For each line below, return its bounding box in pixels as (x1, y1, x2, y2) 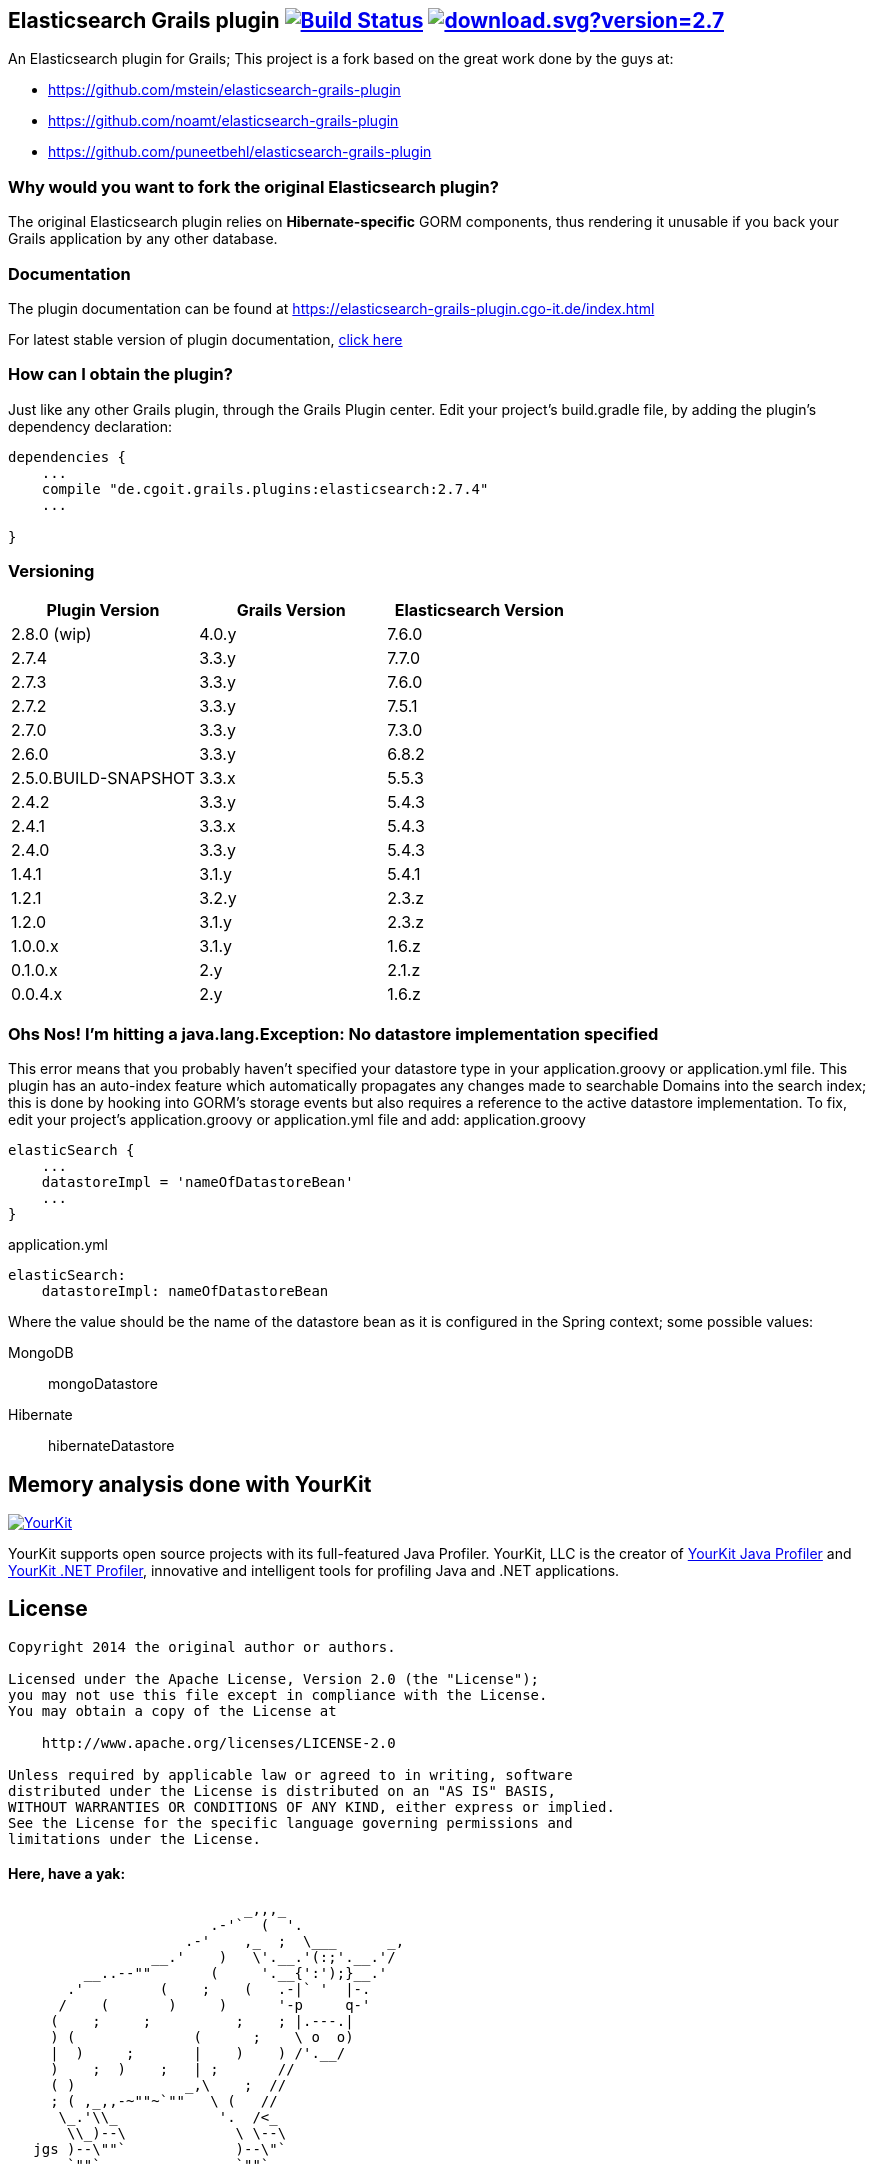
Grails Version (236, 600, 346, 621)
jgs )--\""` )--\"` (33, 2141, 287, 2158)
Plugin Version (46, 600, 160, 621)
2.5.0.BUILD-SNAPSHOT (11, 768, 196, 789)
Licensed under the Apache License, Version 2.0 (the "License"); (8, 1670, 540, 1687)
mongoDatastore (48, 1375, 158, 1393)
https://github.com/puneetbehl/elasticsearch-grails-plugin (48, 143, 432, 161)
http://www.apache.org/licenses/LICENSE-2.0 (41, 1734, 396, 1751)
